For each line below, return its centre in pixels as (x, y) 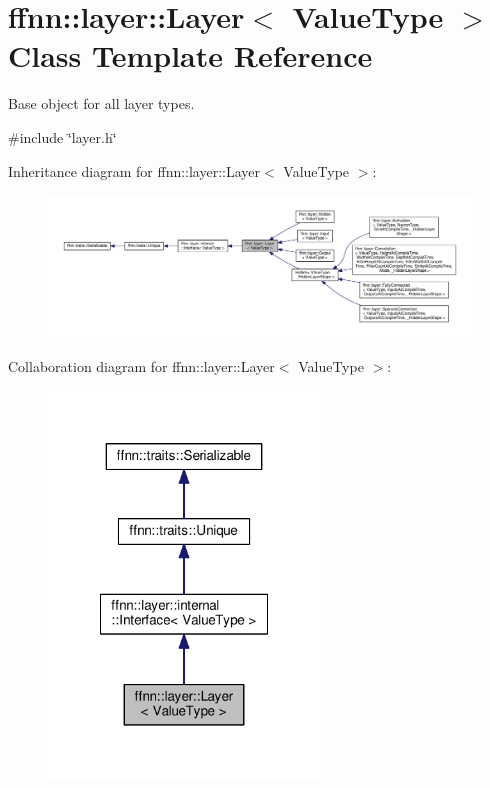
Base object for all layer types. (101, 103)
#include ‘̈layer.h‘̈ (62, 136)
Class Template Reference (190, 55)
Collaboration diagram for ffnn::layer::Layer (141, 365)
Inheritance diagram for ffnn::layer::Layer (134, 170)
